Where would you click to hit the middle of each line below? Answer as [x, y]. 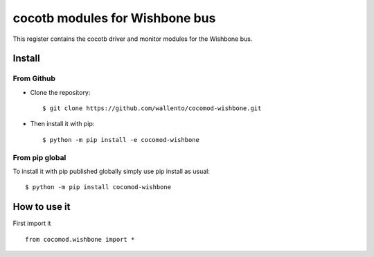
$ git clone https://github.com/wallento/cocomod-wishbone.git [152, 108]
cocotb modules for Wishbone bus [114, 18]
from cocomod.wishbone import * [80, 239]
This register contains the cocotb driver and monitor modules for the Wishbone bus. [133, 39]
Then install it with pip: [62, 124]
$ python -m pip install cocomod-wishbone [98, 187]
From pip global [39, 157]
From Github [34, 78]
